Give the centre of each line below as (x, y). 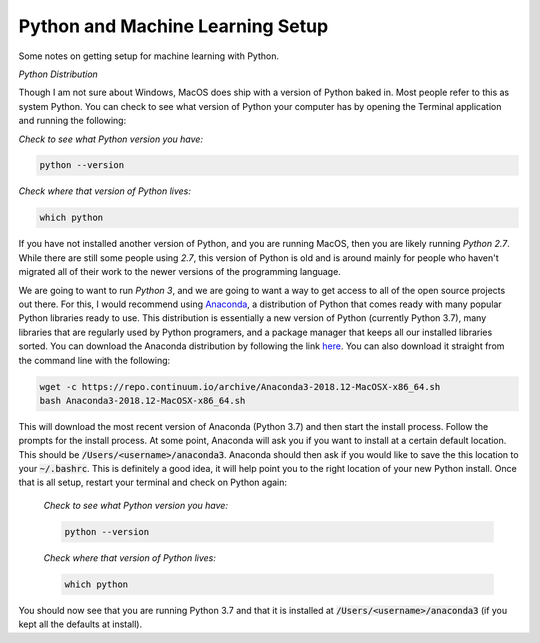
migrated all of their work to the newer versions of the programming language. (180, 272)
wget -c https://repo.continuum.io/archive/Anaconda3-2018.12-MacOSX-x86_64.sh (240, 386)
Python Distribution (58, 74)
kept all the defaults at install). (80, 624)
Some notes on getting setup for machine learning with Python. (149, 56)
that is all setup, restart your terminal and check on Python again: (153, 482)
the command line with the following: (94, 360)
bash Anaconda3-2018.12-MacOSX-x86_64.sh (142, 400)
